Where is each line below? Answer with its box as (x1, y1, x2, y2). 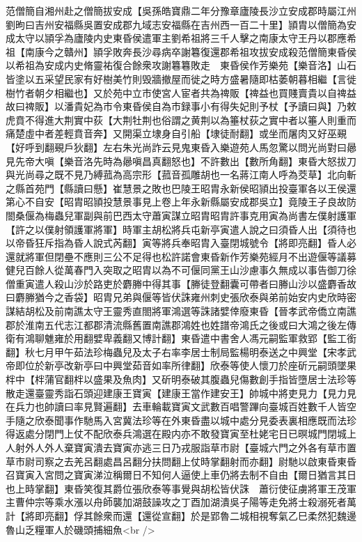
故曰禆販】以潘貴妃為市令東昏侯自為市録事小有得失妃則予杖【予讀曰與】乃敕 (6, 99, 356, 114)
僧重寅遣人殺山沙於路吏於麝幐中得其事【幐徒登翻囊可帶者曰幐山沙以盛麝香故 (6, 276, 356, 291)
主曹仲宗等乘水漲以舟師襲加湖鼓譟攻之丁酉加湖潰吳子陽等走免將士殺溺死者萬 (6, 495, 356, 509)
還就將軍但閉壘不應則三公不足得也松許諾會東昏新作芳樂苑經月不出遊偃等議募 (6, 249, 356, 263)
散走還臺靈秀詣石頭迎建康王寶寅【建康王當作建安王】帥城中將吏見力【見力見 (6, 385, 356, 400)
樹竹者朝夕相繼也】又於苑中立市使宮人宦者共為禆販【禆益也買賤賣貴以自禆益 (6, 85, 356, 100)
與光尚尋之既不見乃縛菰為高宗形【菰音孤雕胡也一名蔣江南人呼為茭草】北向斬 (6, 167, 356, 182)
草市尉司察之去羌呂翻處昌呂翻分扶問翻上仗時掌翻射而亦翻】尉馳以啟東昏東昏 (6, 454, 356, 468)
